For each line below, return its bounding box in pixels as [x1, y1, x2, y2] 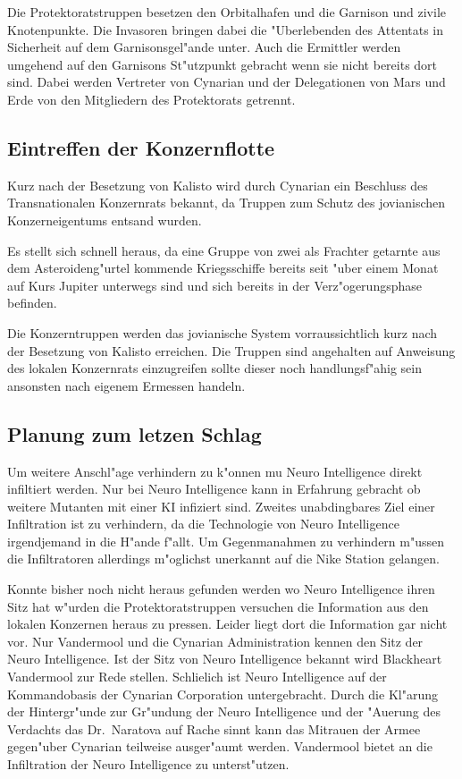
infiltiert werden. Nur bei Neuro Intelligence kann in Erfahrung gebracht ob [7, 479, 421, 498]
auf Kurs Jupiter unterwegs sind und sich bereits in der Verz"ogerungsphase [7, 275, 422, 294]
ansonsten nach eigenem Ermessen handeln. [7, 376, 246, 394]
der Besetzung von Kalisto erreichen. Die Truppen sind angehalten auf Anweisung [7, 341, 456, 360]
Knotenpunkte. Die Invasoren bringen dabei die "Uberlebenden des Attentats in [7, 20, 444, 38]
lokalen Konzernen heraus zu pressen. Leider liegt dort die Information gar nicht [7, 614, 448, 633]
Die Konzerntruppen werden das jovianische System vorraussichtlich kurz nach [7, 323, 438, 342]
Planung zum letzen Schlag [7, 419, 262, 447]
